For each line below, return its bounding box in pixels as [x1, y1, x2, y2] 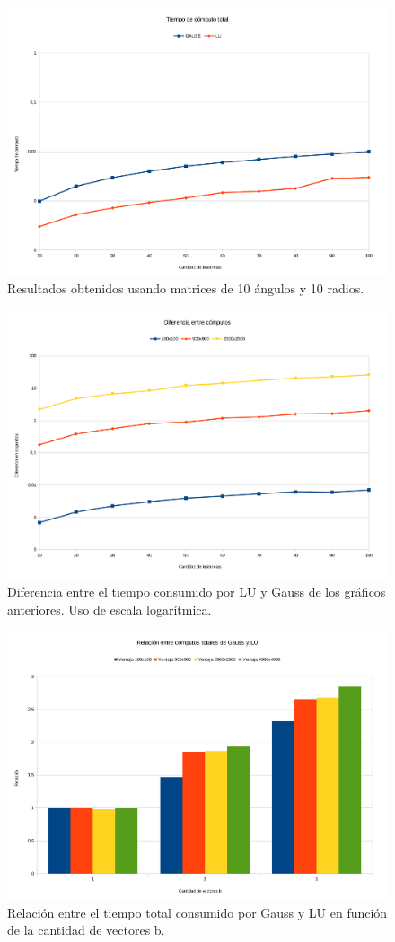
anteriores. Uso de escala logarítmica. [7, 599, 212, 618]
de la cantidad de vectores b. [7, 920, 165, 939]
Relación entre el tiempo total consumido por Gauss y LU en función [7, 903, 388, 921]
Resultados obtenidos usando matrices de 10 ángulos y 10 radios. [7, 279, 364, 298]
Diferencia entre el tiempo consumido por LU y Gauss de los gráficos [7, 582, 386, 601]
